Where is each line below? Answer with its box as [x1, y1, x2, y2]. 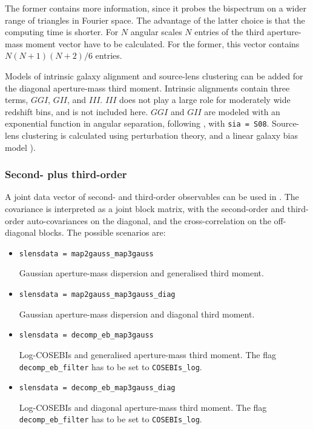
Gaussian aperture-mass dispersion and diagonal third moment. [19, 307, 255, 320]
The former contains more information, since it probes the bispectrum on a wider [5, 2, 306, 14]
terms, [5, 93, 28, 106]
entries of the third [194, 25, 265, 38]
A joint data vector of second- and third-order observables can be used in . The [5, 190, 299, 203]
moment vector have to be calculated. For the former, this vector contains [25, 37, 300, 50]
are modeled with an [204, 105, 280, 118]
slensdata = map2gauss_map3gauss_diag [19, 290, 176, 299]
